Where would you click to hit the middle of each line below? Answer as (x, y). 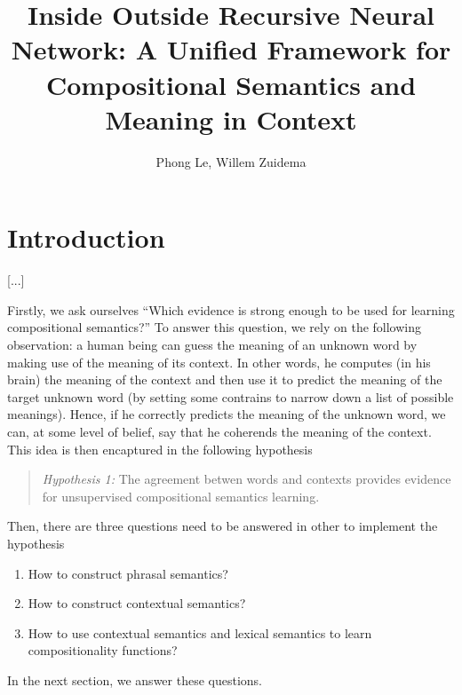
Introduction (86, 237)
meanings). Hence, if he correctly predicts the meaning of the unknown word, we (227, 414)
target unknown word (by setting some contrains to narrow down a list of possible (231, 396)
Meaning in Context (231, 118)
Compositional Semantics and (231, 84)
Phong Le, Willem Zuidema (231, 161)
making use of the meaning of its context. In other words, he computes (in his (219, 362)
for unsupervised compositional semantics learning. (181, 496)
